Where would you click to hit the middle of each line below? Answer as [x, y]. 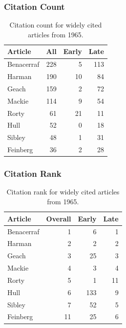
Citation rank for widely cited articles [63, 192]
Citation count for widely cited [56, 25]
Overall [59, 218]
